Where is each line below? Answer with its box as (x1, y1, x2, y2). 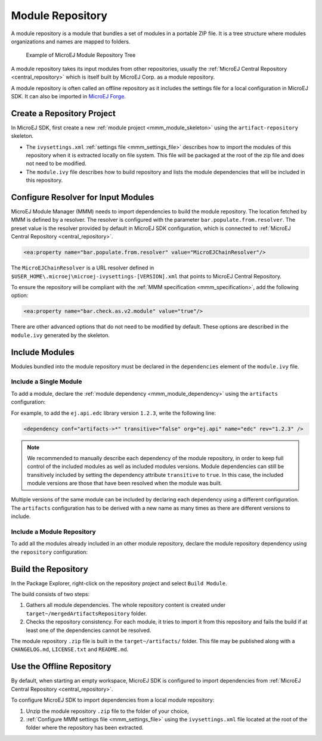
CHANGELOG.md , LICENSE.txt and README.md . (11, 646, 129, 653)
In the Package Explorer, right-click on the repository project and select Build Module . (11, 579, 227, 587)
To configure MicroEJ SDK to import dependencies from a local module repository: (11, 696, 215, 703)
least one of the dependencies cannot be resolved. (26, 627, 151, 634)
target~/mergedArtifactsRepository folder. (26, 610, 147, 617)
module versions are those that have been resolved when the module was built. (27, 480, 222, 487)
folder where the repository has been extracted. (26, 724, 144, 731)
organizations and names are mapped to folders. (11, 38, 131, 45)
